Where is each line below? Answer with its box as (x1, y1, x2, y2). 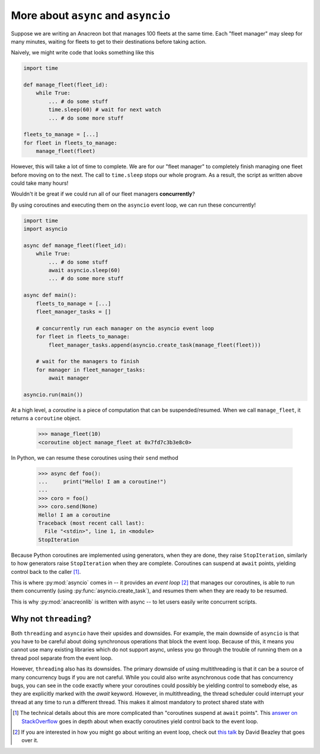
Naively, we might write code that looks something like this (11, 49, 155, 56)
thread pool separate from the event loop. (11, 654, 113, 662)
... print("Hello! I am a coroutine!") (38, 479, 167, 485)
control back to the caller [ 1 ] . (11, 568, 81, 575)
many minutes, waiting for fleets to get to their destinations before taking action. (11, 38, 207, 45)
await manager (48, 375, 89, 381)
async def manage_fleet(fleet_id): (23, 242, 127, 249)
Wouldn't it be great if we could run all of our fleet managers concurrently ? (11, 190, 196, 198)
